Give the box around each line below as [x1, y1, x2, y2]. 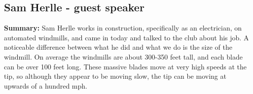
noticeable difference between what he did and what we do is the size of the [4, 42, 232, 52]
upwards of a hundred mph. [4, 80, 87, 91]
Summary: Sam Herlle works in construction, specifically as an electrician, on [4, 23, 242, 33]
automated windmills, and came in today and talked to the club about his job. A [4, 32, 249, 42]
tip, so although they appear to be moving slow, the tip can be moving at [4, 71, 226, 81]
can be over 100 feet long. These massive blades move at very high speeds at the [4, 61, 247, 71]
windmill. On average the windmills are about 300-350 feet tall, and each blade [4, 51, 243, 62]
